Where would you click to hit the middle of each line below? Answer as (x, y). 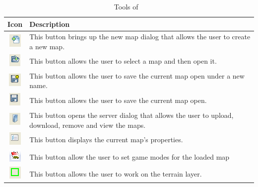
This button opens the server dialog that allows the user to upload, (131, 115)
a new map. (47, 47)
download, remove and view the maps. (88, 125)
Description (50, 24)
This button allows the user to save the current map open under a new (137, 75)
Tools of (126, 6)
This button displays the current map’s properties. (106, 140)
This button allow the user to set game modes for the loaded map (129, 156)
